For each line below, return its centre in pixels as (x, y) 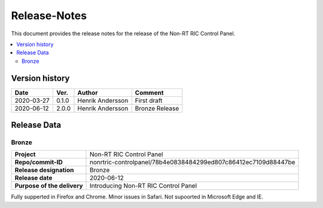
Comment (149, 93)
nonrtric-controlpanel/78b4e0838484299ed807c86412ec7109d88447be (193, 163)
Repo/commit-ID (39, 163)
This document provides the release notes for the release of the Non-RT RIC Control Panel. (123, 33)
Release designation (44, 170)
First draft (149, 100)
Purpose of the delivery (49, 186)
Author (88, 93)
